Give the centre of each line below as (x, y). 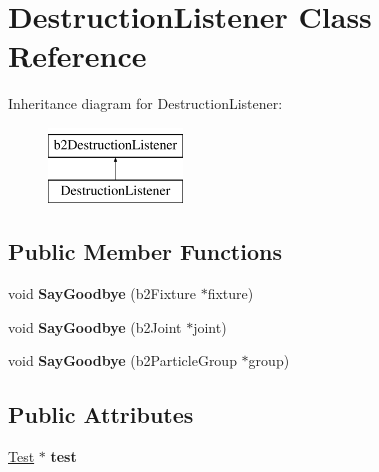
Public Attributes (101, 414)
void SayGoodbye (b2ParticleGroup (122, 360)
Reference (77, 55)
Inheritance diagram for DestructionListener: (145, 103)
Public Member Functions (145, 251)
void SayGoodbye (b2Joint (95, 326)
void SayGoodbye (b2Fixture (102, 293)
